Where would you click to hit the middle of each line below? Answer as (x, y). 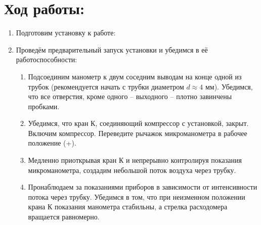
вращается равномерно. (64, 217)
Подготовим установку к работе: (66, 33)
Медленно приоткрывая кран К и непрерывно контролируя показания (135, 160)
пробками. (44, 106)
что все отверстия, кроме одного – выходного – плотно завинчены (130, 96)
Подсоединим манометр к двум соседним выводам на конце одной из (135, 76)
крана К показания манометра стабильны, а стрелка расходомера (128, 207)
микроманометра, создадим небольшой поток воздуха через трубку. (132, 170)
